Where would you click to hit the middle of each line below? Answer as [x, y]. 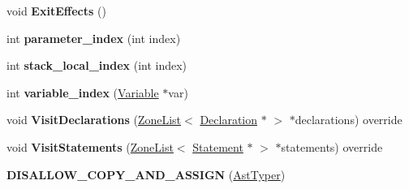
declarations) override [349, 120]
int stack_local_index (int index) [97, 65]
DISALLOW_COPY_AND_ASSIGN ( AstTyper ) [146, 174]
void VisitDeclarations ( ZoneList [94, 120]
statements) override [332, 146]
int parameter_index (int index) [94, 38]
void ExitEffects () [56, 11]
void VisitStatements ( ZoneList [90, 146]
